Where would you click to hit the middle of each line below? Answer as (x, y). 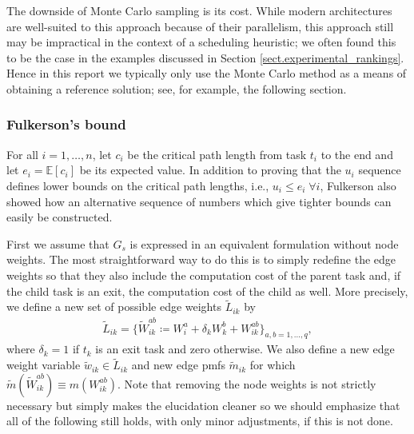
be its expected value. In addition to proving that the (210, 170)
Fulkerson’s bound (66, 124)
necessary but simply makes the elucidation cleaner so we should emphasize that (203, 405)
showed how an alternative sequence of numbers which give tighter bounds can (199, 201)
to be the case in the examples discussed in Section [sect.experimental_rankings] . (205, 57)
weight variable (44, 365)
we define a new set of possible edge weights (114, 307)
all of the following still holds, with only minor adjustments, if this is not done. (200, 421)
